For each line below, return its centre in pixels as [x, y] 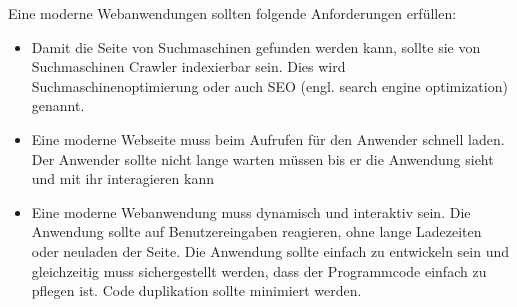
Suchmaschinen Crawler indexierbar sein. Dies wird [188, 66]
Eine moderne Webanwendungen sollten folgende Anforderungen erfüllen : [232, 13]
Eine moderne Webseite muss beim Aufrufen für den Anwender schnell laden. [268, 138]
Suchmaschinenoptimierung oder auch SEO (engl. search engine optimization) [269, 85]
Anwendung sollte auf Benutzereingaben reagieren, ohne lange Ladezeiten [256, 231]
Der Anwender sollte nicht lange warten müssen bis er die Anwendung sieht [262, 158]
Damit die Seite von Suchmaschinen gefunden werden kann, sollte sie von [256, 46]
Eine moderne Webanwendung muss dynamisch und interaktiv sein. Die [251, 211]
